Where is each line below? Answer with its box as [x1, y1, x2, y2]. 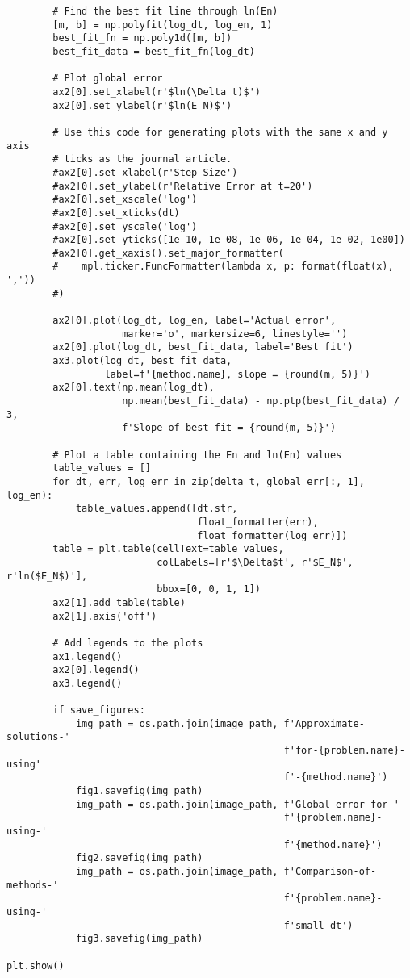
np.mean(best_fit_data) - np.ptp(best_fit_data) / [122, 395, 400, 407]
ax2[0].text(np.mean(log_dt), [52, 382, 215, 394]
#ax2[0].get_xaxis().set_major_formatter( [52, 247, 284, 259]
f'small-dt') [283, 919, 354, 931]
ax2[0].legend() [52, 664, 140, 676]
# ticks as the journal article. [52, 153, 232, 165]
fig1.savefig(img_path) [75, 785, 203, 797]
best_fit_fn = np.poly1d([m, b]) [52, 32, 232, 44]
